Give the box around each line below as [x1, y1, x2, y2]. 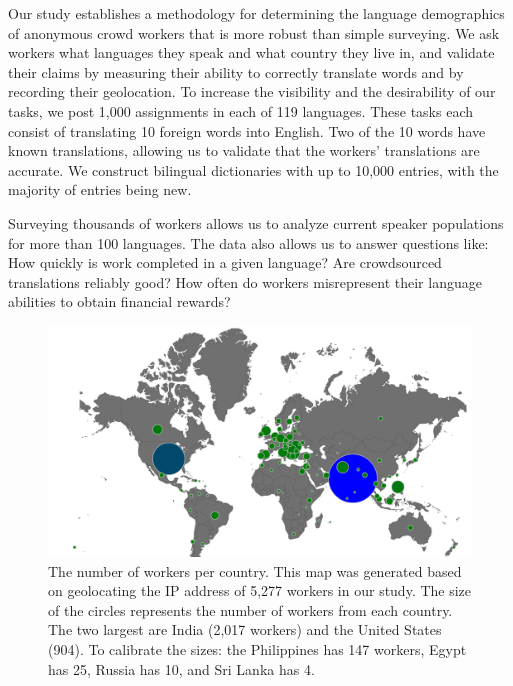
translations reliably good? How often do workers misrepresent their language [8, 271, 482, 292]
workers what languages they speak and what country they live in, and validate [8, 42, 495, 63]
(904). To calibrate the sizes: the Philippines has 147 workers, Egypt [48, 638, 467, 659]
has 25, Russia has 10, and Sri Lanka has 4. [48, 658, 315, 679]
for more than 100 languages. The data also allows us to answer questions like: [8, 232, 489, 253]
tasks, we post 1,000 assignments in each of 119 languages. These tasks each [8, 100, 474, 121]
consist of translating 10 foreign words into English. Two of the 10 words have [8, 120, 486, 141]
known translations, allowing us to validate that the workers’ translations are [8, 140, 480, 161]
